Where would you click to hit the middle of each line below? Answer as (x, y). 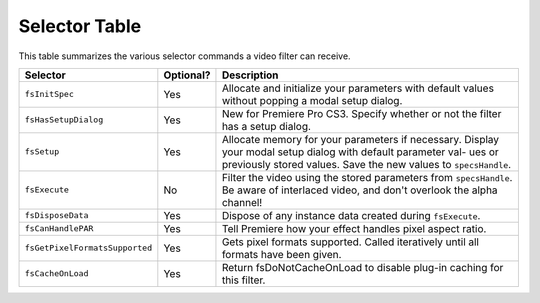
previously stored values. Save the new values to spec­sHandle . (366, 164)
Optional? (187, 75)
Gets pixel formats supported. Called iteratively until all (350, 242)
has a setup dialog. (266, 126)
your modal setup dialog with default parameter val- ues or (360, 152)
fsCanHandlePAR (59, 228)
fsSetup (42, 151)
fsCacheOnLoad (56, 273)
